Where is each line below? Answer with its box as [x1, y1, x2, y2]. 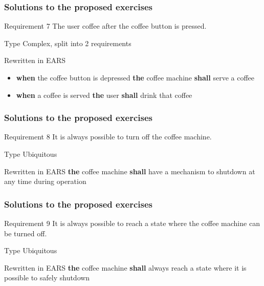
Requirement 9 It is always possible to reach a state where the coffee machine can [4, 218, 260, 228]
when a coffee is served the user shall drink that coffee [16, 89, 192, 100]
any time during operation [4, 176, 86, 187]
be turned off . [4, 228, 47, 238]
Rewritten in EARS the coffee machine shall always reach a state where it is [4, 262, 247, 273]
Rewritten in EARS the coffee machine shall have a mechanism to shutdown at [4, 166, 255, 176]
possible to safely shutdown [4, 272, 90, 283]
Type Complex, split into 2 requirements [4, 37, 131, 48]
